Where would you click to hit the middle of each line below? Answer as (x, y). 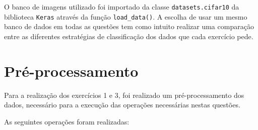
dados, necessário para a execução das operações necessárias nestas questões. (122, 105)
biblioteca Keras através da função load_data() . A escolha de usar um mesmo (126, 16)
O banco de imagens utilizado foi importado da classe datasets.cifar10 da (122, 7)
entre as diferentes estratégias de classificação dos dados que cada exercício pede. (129, 36)
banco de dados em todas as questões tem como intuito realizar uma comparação (129, 26)
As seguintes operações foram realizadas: (67, 121)
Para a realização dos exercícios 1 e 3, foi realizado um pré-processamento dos (124, 95)
